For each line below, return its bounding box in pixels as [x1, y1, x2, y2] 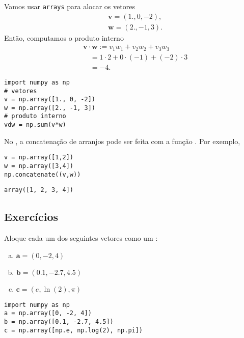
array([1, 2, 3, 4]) [4, 186, 74, 194]
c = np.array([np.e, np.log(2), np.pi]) [4, 326, 143, 334]
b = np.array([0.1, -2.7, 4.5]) [4, 318, 114, 326]
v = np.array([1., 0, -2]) [4, 96, 95, 103]
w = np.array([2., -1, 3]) [4, 104, 95, 111]
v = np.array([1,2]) [4, 154, 74, 161]
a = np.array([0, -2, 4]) [4, 309, 92, 317]
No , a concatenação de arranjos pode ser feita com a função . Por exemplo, [4, 135, 240, 146]
